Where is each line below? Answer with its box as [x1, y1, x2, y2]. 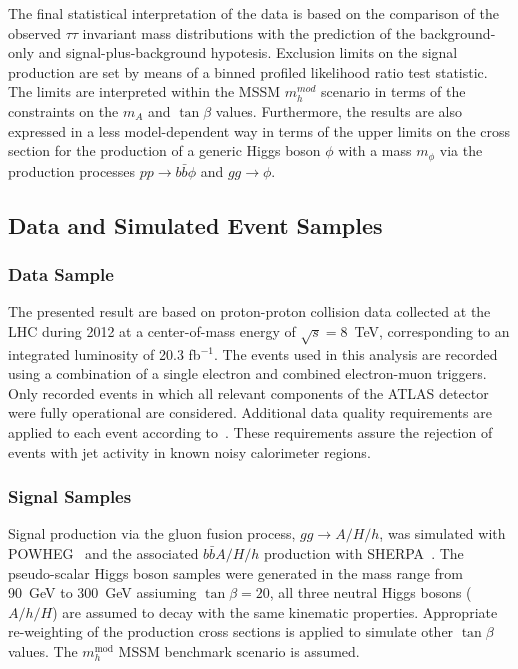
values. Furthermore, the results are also [215, 100, 462, 121]
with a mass [338, 140, 412, 161]
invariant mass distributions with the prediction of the [82, 22, 416, 43]
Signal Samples [8, 484, 132, 509]
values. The [8, 640, 78, 661]
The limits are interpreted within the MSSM [8, 81, 281, 102]
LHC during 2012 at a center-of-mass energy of [8, 320, 296, 341]
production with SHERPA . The [264, 542, 464, 563]
